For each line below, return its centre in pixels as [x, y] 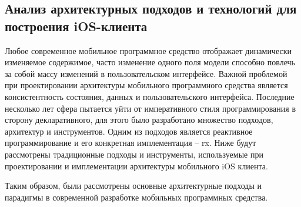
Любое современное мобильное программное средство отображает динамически [148, 50]
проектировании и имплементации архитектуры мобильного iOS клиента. [136, 166]
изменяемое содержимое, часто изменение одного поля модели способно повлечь [150, 62]
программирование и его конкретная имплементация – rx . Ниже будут [131, 143]
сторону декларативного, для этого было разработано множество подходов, [139, 120]
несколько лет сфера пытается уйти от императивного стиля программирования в [150, 108]
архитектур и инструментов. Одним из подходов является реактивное [129, 131]
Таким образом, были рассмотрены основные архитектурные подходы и [133, 186]
